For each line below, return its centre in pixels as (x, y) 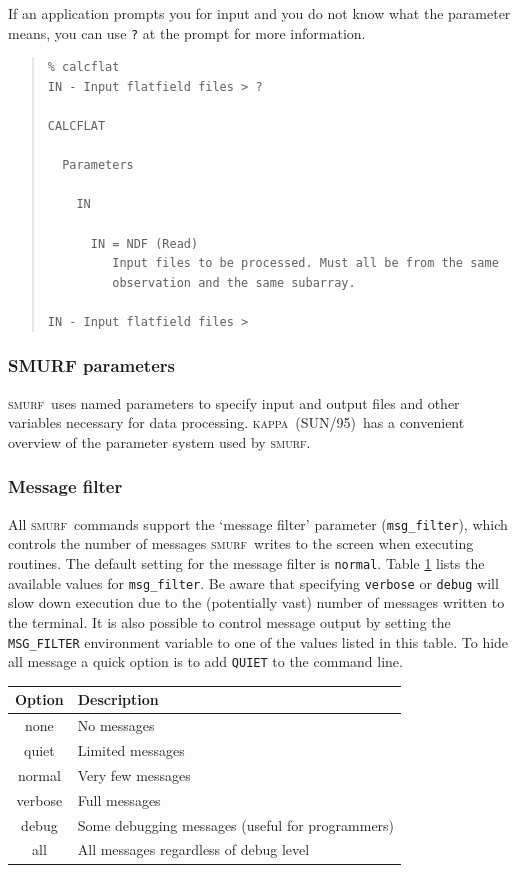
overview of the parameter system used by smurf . (159, 441)
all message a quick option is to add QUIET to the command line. (205, 661)
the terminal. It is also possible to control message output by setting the (229, 621)
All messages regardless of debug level (193, 849)
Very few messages (134, 774)
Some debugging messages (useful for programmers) (236, 824)
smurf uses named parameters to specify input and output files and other (234, 402)
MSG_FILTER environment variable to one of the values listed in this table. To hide (258, 641)
